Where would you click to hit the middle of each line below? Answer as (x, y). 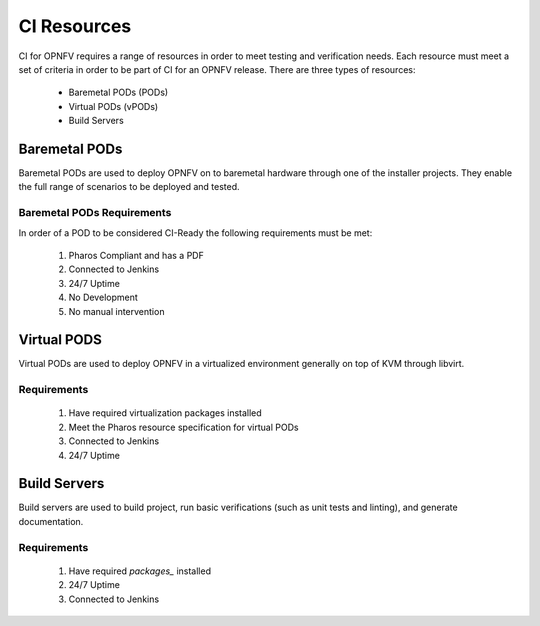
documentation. (51, 521)
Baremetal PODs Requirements (95, 213)
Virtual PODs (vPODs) (113, 106)
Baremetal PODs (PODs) (118, 92)
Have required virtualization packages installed (165, 413)
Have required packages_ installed (140, 571)
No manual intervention (116, 311)
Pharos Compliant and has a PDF (136, 255)
